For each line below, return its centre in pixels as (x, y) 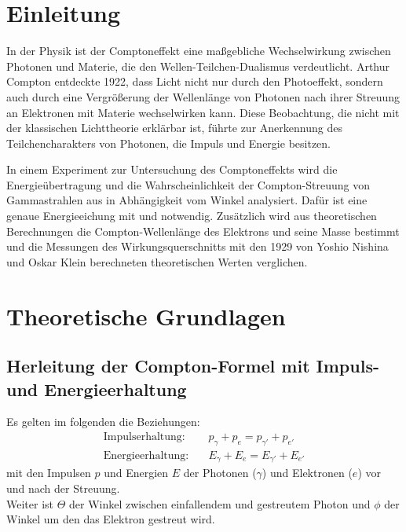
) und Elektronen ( (307, 473)
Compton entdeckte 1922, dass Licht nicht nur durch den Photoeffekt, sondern (195, 81)
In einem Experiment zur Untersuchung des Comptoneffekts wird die (172, 169)
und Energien (136, 473)
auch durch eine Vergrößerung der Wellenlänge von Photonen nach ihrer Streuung (203, 96)
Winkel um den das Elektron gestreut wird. (111, 519)
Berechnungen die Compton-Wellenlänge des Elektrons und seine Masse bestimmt (203, 231)
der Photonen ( (220, 473)
